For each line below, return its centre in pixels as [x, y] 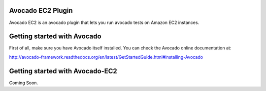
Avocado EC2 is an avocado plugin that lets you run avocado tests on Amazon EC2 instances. [104, 23]
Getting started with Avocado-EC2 [63, 71]
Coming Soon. [24, 83]
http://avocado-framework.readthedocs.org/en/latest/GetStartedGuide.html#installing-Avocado [106, 57]
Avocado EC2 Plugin [41, 11]
